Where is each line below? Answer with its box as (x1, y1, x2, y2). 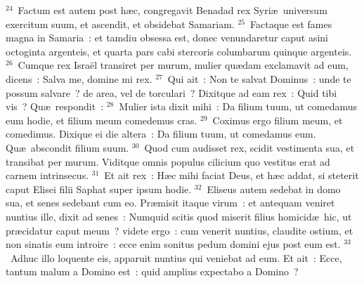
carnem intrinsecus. (6, 168, 89, 183)
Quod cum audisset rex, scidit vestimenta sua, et (144, 140, 355, 154)
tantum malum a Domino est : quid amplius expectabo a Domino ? (6, 264, 299, 279)
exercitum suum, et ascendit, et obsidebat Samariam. (6, 16, 235, 31)
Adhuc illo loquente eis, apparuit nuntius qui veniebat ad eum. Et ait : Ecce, (10, 250, 342, 265)
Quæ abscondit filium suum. (6, 140, 129, 154)
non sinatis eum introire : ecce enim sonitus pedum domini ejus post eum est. (6, 237, 341, 251)
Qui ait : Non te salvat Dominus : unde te (167, 71, 351, 86)
